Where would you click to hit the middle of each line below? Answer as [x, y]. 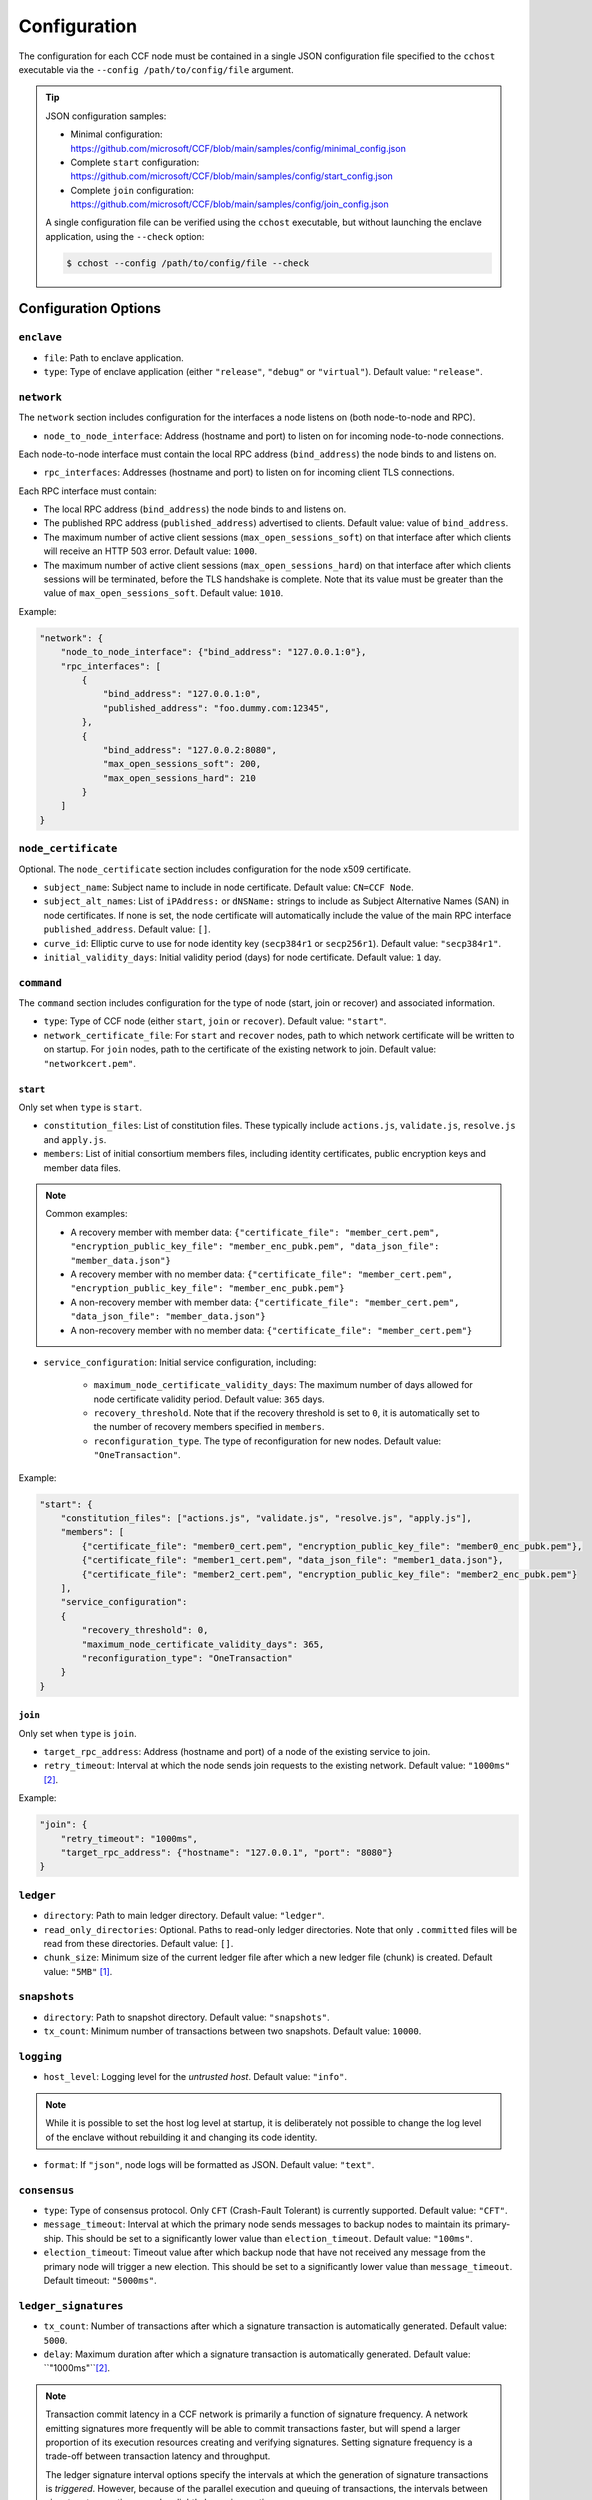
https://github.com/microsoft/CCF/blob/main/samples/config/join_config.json [229, 204]
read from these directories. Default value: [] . [138, 1943]
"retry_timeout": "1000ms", [129, 1838]
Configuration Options [90, 308]
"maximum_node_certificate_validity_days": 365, [203, 1644]
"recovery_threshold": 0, [145, 1630]
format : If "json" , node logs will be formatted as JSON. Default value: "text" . [209, 2164]
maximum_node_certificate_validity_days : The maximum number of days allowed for [283, 1385]
